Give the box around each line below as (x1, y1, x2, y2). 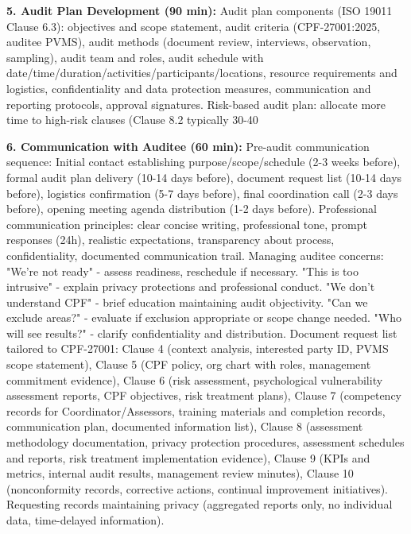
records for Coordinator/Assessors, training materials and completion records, (6, 402, 386, 419)
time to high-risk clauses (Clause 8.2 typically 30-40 (6, 111, 258, 128)
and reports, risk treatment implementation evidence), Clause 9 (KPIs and (6, 449, 370, 466)
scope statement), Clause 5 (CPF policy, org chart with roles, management (6, 356, 371, 373)
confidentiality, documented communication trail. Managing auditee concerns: (6, 246, 384, 263)
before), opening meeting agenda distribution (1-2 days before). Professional (6, 200, 377, 217)
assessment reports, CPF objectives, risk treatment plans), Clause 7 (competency (6, 387, 402, 404)
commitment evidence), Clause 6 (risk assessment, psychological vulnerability (6, 371, 383, 388)
